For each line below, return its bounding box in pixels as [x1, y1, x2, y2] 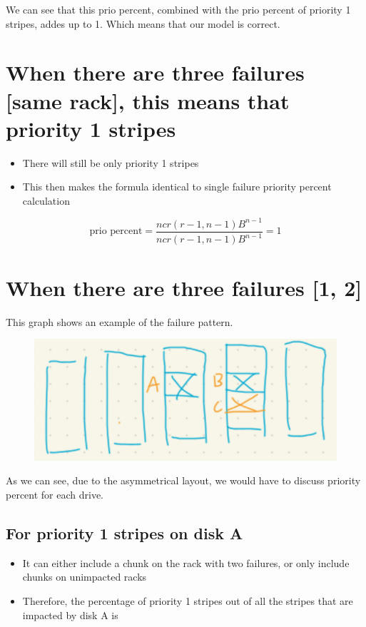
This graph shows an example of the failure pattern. [6, 314, 233, 329]
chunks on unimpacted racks [22, 569, 147, 584]
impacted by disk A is [22, 607, 118, 622]
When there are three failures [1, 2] [6, 272, 362, 302]
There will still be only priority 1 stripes [22, 155, 199, 170]
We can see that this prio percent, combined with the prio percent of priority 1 [6, 2, 351, 16]
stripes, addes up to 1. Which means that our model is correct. [6, 16, 280, 31]
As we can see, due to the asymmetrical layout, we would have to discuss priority [6, 473, 361, 488]
